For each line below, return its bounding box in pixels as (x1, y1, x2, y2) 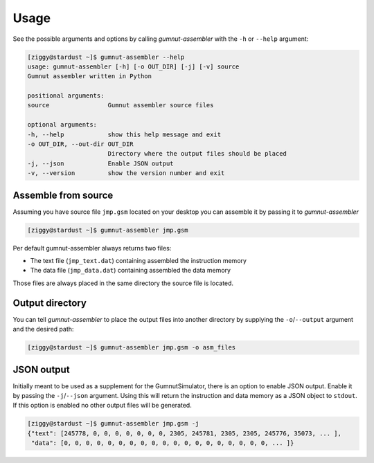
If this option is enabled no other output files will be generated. (12, 401, 192, 410)
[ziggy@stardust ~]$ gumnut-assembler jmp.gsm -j (27, 419, 199, 428)
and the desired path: (12, 325, 74, 334)
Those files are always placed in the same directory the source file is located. (12, 279, 234, 287)
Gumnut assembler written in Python (27, 73, 152, 80)
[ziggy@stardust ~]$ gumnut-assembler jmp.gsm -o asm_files (27, 343, 236, 352)
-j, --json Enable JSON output (27, 159, 174, 167)
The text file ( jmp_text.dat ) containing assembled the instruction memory (30, 257, 247, 265)
